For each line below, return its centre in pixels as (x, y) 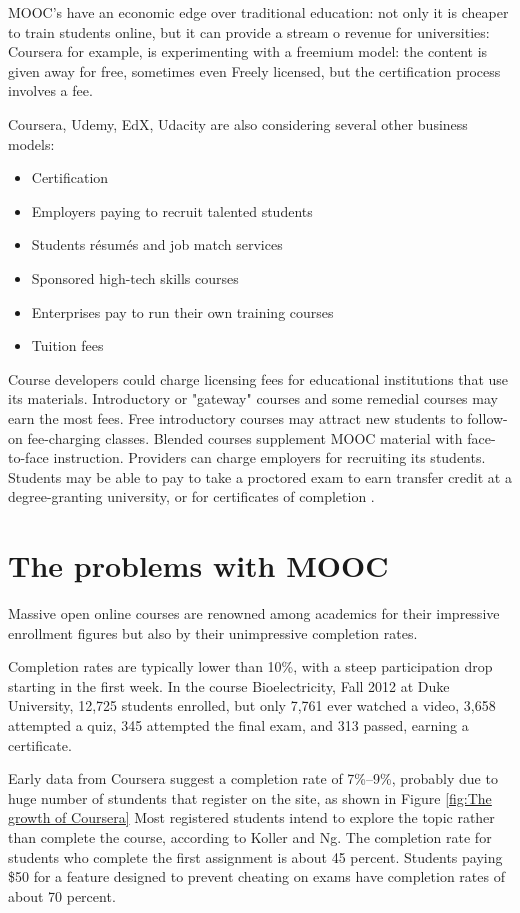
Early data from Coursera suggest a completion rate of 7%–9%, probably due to (253, 778)
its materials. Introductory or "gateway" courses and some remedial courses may (253, 398)
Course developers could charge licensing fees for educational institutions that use (258, 378)
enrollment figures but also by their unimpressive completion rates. (213, 632)
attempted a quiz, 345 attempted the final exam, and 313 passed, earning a (238, 724)
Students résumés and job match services (157, 244)
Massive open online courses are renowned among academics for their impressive (254, 613)
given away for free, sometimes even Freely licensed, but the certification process (254, 70)
